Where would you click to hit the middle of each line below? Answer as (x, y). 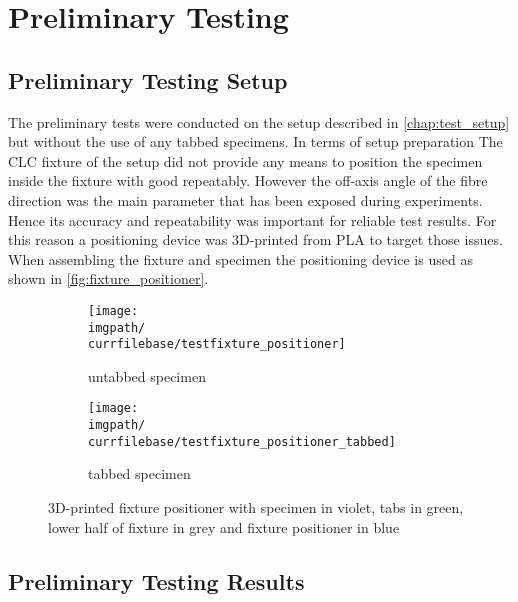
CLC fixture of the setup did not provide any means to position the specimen (245, 160)
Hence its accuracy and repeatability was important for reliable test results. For (252, 219)
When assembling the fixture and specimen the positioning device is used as (240, 258)
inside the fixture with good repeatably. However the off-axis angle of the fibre (248, 180)
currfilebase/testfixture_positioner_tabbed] (242, 441)
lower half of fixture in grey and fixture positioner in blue (224, 526)
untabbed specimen (147, 375)
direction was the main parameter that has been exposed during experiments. (245, 199)
